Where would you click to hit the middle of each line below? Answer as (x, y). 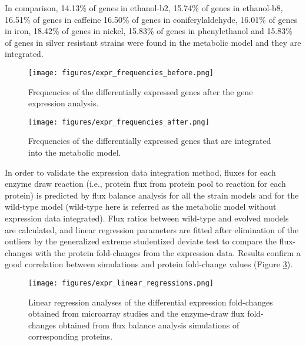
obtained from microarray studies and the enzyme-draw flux (137, 313)
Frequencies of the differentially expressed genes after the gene (141, 91)
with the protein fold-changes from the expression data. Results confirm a (168, 252)
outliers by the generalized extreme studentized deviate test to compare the (141, 241)
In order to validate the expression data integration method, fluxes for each (140, 172)
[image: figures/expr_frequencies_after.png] (119, 122)
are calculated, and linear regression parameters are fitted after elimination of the (152, 229)
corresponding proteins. (71, 336)
